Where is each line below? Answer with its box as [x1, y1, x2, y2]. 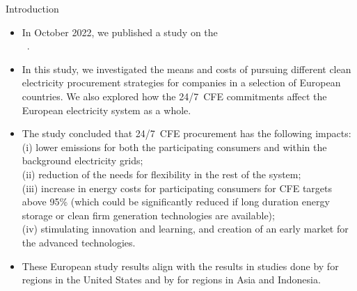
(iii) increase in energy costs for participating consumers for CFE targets [22, 180, 333, 195]
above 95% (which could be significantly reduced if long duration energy [22, 194, 330, 209]
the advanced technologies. [22, 235, 136, 249]
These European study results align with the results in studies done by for [22, 258, 339, 273]
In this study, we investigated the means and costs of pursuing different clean [22, 61, 351, 76]
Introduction [6, 1, 59, 15]
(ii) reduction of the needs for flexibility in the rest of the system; [22, 166, 301, 181]
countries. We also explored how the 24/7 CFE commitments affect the [22, 88, 327, 103]
